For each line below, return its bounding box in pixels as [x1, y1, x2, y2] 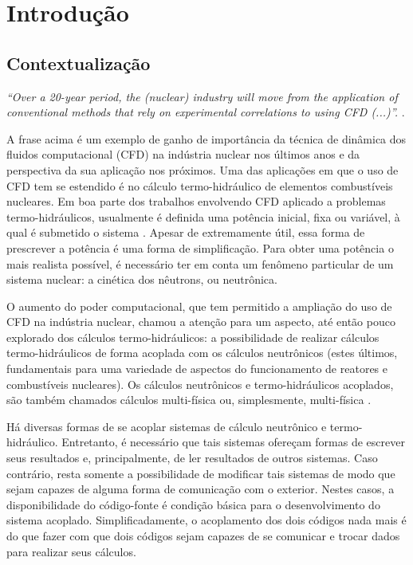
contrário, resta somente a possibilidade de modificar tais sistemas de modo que [6, 465, 395, 481]
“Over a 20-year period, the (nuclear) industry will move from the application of [6, 88, 398, 104]
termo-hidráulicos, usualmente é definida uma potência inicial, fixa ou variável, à [6, 208, 400, 225]
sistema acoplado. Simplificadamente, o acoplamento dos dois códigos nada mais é [6, 512, 407, 528]
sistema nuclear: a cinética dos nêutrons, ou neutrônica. [6, 271, 277, 288]
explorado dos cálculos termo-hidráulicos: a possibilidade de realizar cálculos [6, 328, 380, 345]
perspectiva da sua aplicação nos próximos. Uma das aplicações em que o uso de [6, 161, 399, 178]
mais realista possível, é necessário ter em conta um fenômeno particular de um [6, 255, 394, 272]
